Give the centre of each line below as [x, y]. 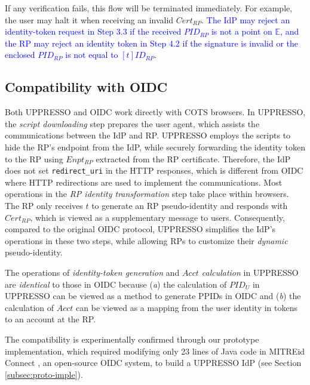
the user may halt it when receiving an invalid [89, 19]
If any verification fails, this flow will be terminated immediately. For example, [149, 8]
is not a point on [242, 31]
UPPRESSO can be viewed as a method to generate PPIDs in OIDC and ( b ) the [153, 296]
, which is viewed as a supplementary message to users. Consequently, [157, 217]
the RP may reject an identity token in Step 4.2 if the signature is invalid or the [152, 43]
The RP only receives [44, 205]
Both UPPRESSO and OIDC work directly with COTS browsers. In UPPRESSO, [155, 112]
